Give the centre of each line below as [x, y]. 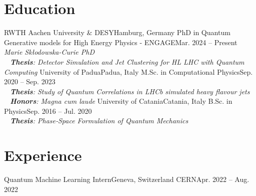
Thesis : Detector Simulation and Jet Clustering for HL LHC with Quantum [127, 61]
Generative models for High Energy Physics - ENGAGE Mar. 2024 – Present [121, 42]
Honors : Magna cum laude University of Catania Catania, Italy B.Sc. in [121, 101]
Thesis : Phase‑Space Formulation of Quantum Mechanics [99, 121]
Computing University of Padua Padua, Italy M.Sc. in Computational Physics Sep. [128, 71]
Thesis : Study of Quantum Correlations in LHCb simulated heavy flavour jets [130, 91]
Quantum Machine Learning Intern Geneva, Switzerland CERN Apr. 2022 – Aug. [127, 179]
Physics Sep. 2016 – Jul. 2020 [48, 111]
